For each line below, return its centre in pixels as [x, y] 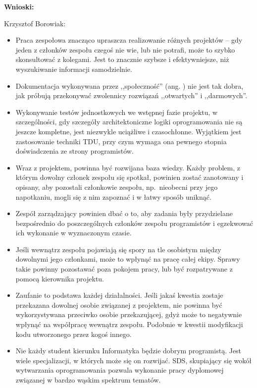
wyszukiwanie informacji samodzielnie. [74, 69]
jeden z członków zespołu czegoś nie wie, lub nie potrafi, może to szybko [125, 49]
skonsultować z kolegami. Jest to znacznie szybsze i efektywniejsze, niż [122, 59]
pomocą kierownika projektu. [60, 278]
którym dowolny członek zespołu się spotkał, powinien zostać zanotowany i [129, 177]
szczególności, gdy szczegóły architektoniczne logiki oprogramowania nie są [129, 122]
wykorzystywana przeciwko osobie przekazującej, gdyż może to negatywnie [129, 314]
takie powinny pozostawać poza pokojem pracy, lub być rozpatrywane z [124, 269]
